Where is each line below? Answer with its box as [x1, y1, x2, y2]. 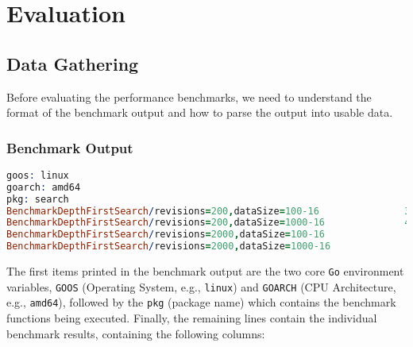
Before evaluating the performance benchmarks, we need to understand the [6, 88, 372, 105]
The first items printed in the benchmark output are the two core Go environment [6, 263, 404, 280]
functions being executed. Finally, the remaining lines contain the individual [6, 310, 377, 326]
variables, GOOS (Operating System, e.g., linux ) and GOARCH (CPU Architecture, [6, 278, 396, 295]
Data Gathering [6, 51, 139, 75]
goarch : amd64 [6, 181, 81, 193]
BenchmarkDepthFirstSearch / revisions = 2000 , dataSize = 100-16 [6, 229, 325, 241]
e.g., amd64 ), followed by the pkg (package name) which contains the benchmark [6, 294, 396, 310]
